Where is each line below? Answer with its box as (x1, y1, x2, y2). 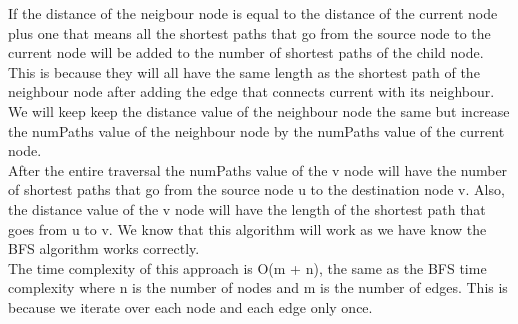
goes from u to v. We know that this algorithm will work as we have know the (8, 218, 487, 239)
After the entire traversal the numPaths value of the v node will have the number (8, 159, 508, 180)
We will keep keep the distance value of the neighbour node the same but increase (8, 100, 510, 121)
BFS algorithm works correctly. (8, 238, 200, 259)
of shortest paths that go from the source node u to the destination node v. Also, (8, 179, 505, 200)
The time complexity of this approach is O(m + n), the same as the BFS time (8, 257, 487, 278)
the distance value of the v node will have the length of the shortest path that (8, 198, 486, 219)
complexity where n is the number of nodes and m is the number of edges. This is (8, 277, 508, 298)
